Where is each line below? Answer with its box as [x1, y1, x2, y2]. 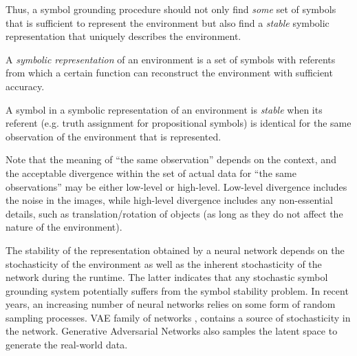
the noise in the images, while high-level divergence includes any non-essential [6, 193, 333, 207]
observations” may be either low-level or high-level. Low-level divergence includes [6, 179, 347, 193]
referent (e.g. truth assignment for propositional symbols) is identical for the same [6, 116, 351, 130]
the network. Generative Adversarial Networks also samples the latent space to [6, 324, 338, 338]
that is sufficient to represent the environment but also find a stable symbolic [6, 15, 329, 30]
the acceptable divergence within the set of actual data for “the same [6, 165, 296, 180]
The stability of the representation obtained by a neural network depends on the [6, 242, 345, 257]
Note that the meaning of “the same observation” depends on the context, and [6, 152, 336, 167]
